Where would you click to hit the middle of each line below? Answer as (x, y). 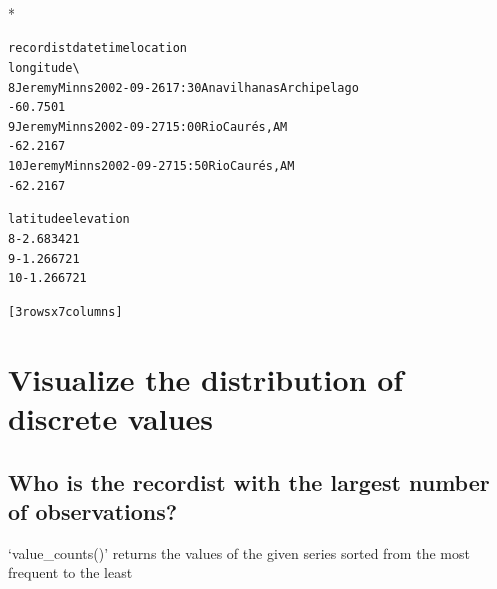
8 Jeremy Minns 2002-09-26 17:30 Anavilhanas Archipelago (183, 87)
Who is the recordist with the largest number (249, 481)
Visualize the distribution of (206, 378)
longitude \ (44, 67)
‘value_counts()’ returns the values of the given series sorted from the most (239, 552)
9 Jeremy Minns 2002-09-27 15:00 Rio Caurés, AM (148, 126)
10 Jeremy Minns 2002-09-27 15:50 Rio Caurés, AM (151, 166)
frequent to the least (70, 572)
